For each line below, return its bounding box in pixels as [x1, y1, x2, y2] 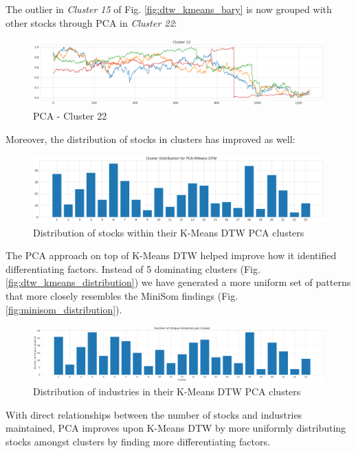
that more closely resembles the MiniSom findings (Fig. [5, 288, 238, 302]
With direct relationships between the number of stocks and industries [5, 407, 302, 421]
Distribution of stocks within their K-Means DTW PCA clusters [33, 225, 304, 239]
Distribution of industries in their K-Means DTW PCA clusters [33, 384, 301, 399]
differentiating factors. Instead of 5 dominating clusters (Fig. [5, 261, 260, 276]
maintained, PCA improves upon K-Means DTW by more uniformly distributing [5, 421, 346, 435]
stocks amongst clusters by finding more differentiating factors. [5, 434, 270, 449]
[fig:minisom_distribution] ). [5, 302, 122, 316]
